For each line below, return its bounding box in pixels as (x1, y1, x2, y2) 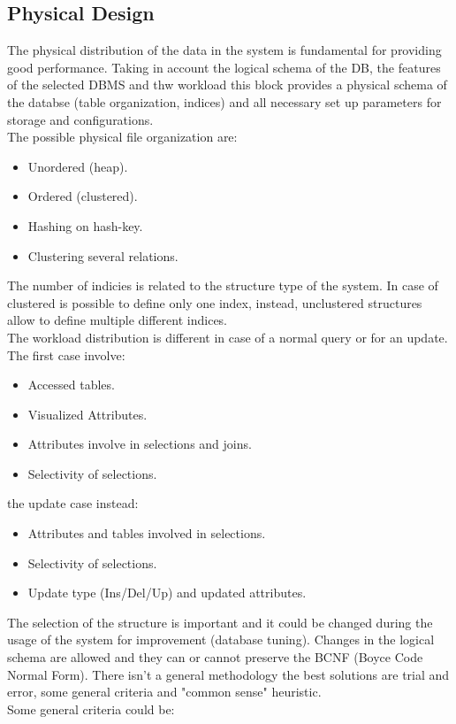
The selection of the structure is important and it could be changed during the (7, 612, 433, 631)
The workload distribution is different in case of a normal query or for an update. (7, 327, 448, 346)
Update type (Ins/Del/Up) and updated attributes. (27, 583, 307, 602)
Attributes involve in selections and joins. (27, 435, 252, 453)
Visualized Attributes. (27, 404, 148, 423)
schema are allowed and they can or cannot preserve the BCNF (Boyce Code (7, 648, 423, 666)
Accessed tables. (27, 375, 115, 394)
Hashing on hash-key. (27, 216, 143, 235)
